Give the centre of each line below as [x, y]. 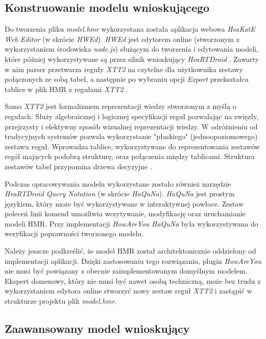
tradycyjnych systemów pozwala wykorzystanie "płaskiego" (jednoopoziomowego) [131, 136]
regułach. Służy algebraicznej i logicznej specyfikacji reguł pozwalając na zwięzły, [132, 116]
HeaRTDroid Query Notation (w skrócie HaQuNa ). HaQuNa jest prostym [120, 194]
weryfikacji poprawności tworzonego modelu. [74, 233]
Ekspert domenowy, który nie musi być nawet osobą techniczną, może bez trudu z [133, 280]
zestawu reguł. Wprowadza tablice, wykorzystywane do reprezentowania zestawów [132, 146]
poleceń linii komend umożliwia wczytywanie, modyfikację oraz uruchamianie [125, 213]
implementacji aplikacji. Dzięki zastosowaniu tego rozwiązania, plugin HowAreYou [133, 261]
